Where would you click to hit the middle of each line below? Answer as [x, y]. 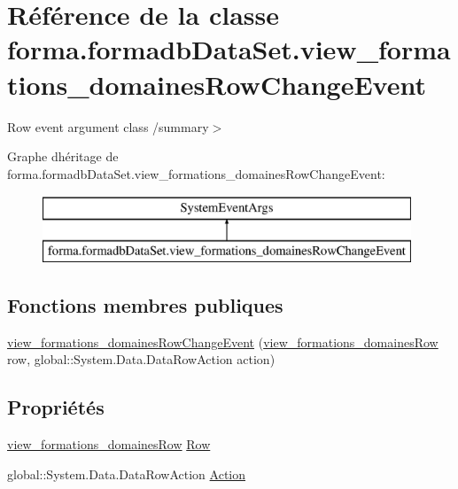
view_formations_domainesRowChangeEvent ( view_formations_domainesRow [223, 342]
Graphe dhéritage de [63, 156]
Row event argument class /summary [108, 126]
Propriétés [56, 407]
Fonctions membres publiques [145, 304]
